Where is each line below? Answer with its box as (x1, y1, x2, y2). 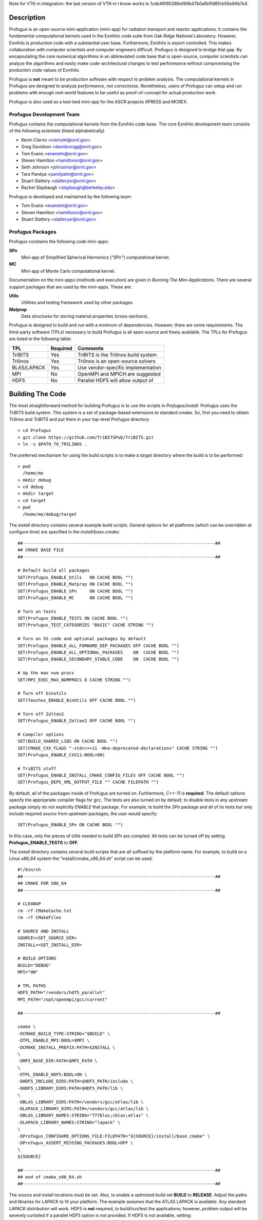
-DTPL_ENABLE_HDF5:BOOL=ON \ (18, 1072, 87, 1078)
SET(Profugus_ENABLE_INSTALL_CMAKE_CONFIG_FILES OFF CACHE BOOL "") (18, 773, 185, 778)
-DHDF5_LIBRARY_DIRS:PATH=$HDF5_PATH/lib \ (18, 1085, 123, 1091)
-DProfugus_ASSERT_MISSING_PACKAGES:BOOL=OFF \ (18, 1140, 133, 1145)
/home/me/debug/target (22, 511, 77, 517)
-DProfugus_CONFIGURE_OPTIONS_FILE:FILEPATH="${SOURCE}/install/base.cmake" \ (18, 1133, 210, 1139)
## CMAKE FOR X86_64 (18, 881, 67, 886)
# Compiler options (18, 732, 64, 737)
